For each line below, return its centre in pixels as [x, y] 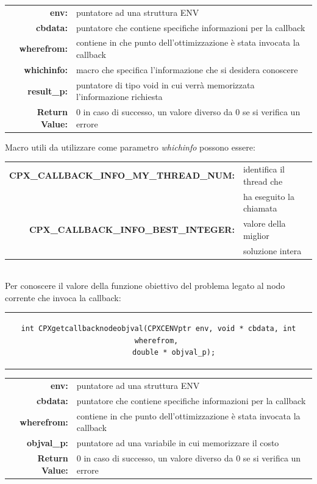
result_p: [48, 91]
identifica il [264, 169]
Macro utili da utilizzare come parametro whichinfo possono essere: [130, 147]
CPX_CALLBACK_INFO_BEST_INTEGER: [132, 229]
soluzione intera [272, 250]
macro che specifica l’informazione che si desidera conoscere [187, 69]
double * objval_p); [174, 353]
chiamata [260, 208]
